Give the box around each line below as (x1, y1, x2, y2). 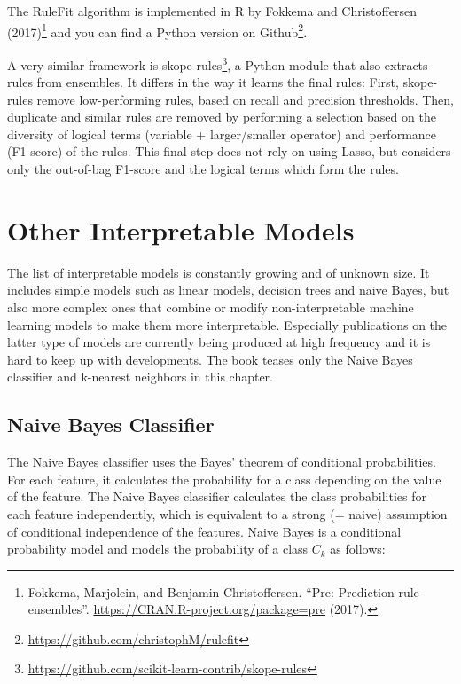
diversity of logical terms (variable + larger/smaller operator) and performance (7, 124, 437, 143)
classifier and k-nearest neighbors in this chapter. (7, 367, 273, 386)
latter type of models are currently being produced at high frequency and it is (7, 333, 431, 351)
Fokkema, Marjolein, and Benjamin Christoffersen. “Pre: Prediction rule (27, 582, 419, 601)
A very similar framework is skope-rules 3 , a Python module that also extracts (7, 52, 428, 74)
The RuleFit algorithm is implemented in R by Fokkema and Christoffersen (7, 2, 417, 20)
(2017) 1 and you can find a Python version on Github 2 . (7, 20, 308, 41)
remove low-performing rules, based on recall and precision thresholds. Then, (36, 90, 454, 108)
